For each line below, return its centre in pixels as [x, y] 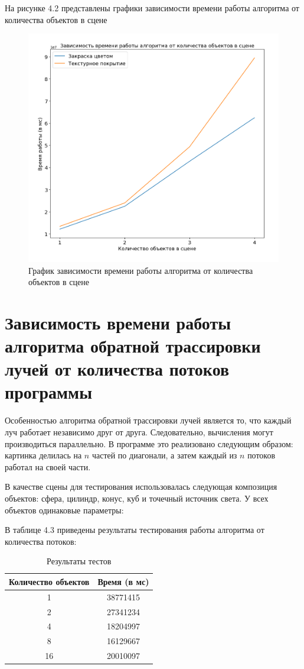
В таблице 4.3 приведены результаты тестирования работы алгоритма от [135, 530]
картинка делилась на [43, 455]
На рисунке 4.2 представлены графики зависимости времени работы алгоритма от [152, 8]
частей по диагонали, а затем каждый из [164, 455]
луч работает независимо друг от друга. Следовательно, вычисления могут [139, 432]
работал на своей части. [48, 466]
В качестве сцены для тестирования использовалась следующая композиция [141, 487]
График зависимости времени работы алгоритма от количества [141, 270]
